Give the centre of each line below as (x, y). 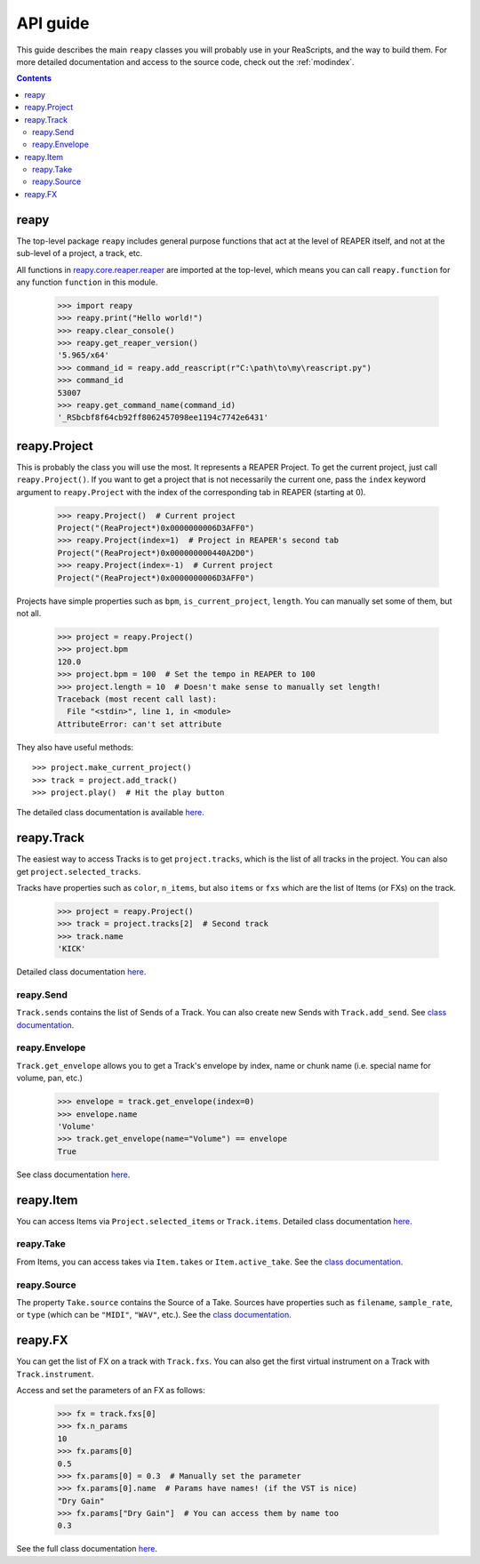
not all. (29, 614)
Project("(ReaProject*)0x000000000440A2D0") (156, 553)
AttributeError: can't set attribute (140, 724)
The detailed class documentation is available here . (110, 813)
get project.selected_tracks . (79, 871)
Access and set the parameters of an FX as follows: (111, 1390)
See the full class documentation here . (87, 1549)
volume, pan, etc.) (50, 1078)
